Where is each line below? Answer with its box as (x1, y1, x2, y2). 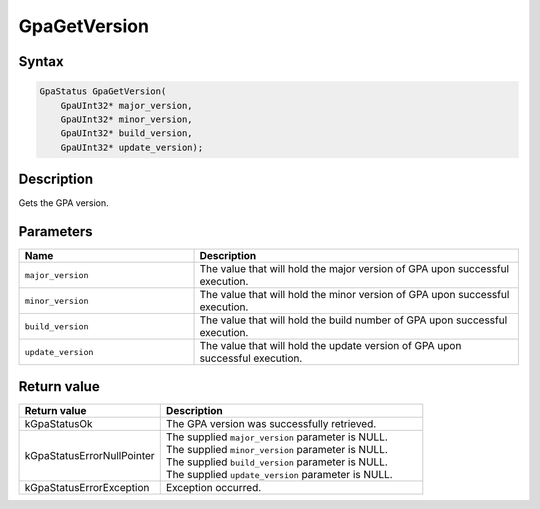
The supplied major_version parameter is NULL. (165, 430, 389, 444)
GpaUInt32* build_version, (60, 128, 194, 139)
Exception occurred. (165, 480, 262, 494)
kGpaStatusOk (24, 416, 94, 430)
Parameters (18, 223, 93, 240)
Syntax (18, 53, 64, 70)
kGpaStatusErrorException (24, 480, 150, 494)
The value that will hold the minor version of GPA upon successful (199, 288, 510, 302)
